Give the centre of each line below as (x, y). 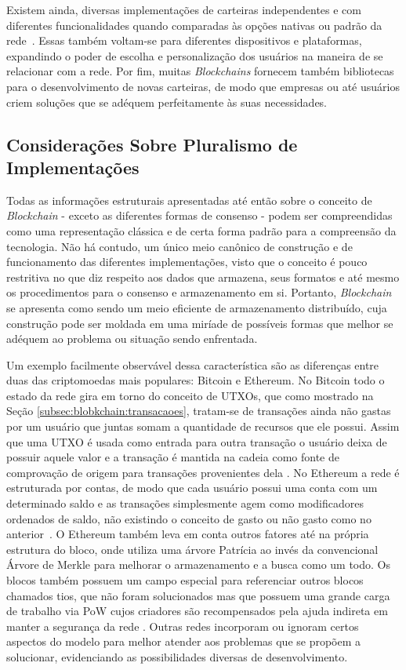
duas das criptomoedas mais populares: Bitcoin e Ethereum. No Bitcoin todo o (196, 380)
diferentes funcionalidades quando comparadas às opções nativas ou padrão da (194, 25)
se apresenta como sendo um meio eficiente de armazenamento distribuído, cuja (197, 307)
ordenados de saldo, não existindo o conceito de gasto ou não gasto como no (189, 518)
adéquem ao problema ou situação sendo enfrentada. (132, 339)
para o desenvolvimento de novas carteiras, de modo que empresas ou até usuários (203, 86)
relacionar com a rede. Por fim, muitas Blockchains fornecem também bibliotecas (200, 71)
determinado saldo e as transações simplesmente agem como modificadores (185, 503)
